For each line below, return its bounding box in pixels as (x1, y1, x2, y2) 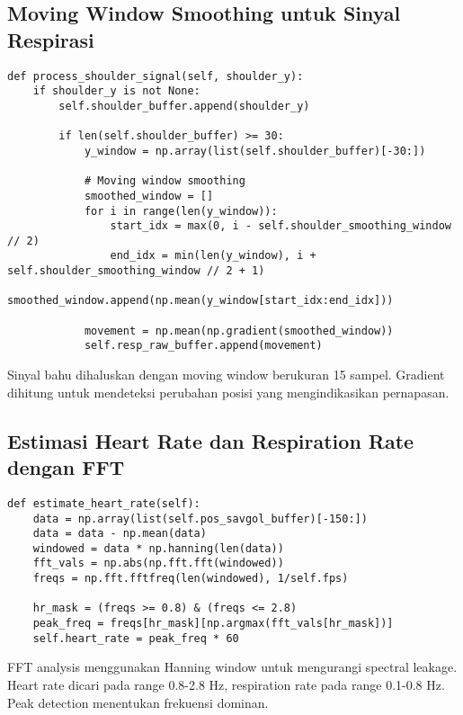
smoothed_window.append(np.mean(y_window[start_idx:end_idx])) (7, 294, 394, 308)
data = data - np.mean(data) (32, 527, 207, 541)
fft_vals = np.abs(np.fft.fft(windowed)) (32, 557, 284, 570)
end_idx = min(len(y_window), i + (110, 249, 316, 263)
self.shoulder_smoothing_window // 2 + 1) (7, 264, 265, 278)
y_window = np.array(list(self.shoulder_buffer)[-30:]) (84, 144, 426, 157)
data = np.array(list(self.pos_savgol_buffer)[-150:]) (32, 512, 368, 525)
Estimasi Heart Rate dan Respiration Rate (7, 426, 414, 454)
